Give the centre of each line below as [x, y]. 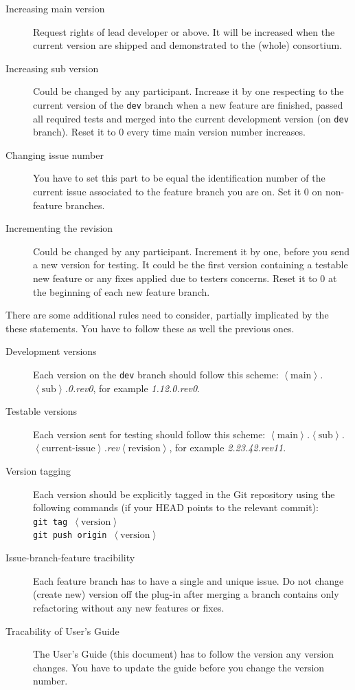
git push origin [70, 536]
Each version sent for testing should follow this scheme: [149, 434]
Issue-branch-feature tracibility [70, 558]
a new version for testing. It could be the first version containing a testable [191, 265]
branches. [85, 205]
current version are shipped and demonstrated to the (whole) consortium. [188, 45]
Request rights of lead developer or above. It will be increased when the [184, 31]
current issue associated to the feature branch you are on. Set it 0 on [178, 192]
